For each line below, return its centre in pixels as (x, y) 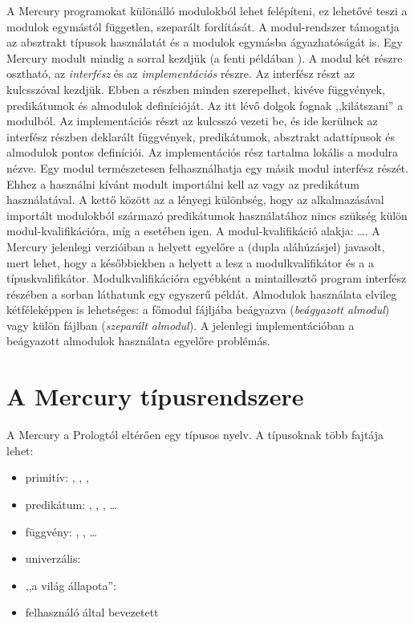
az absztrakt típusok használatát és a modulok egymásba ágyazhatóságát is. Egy (205, 42)
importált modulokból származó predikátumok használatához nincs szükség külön (207, 215)
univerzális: (53, 558)
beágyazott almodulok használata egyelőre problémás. (138, 341)
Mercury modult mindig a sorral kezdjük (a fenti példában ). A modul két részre (205, 57)
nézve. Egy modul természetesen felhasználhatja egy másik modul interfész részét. (208, 167)
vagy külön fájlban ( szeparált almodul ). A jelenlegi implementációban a (181, 325)
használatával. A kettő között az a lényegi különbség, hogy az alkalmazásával (195, 200)
